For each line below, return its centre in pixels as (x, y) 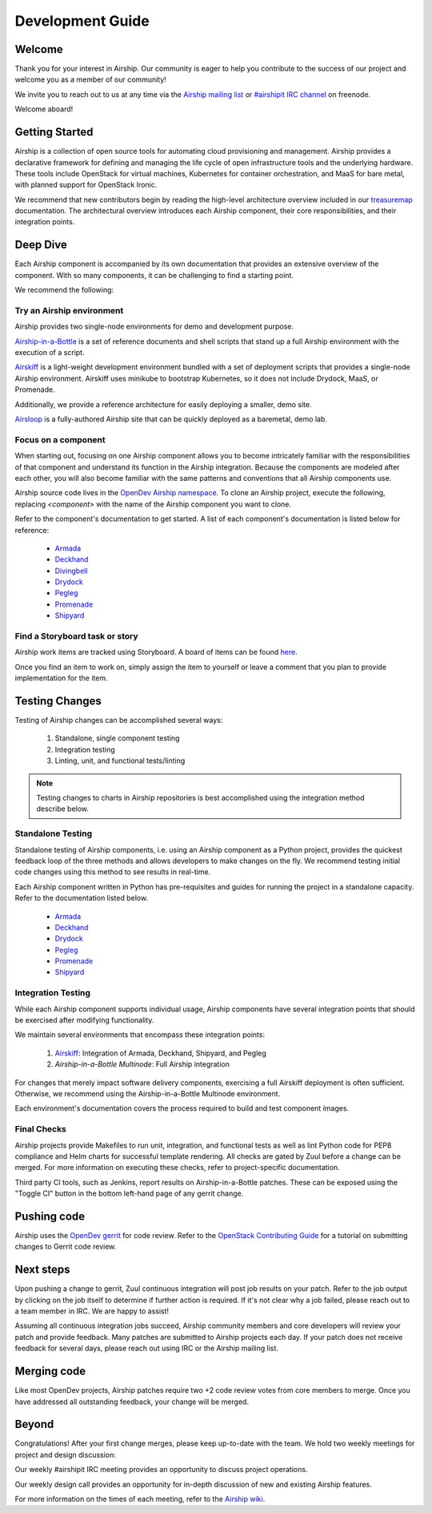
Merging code (50, 1372)
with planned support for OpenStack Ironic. (86, 185)
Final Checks (41, 1129)
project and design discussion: (65, 1454)
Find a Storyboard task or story (77, 636)
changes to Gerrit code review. (66, 1247)
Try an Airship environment (69, 310)
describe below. (63, 809)
